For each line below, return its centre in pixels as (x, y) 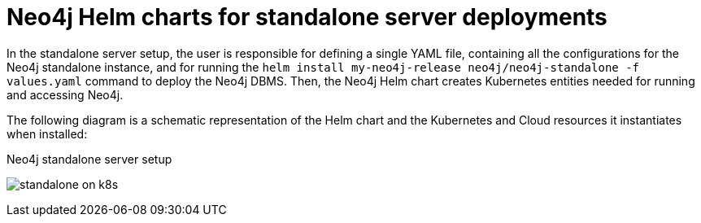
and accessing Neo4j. (65, 94)
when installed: (47, 133)
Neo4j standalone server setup (89, 159)
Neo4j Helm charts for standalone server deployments (307, 17)
